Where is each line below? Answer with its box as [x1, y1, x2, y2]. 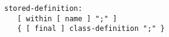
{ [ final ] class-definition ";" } [17, 24, 165, 33]
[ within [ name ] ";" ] [17, 14, 118, 23]
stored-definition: [4, 4, 82, 13]
